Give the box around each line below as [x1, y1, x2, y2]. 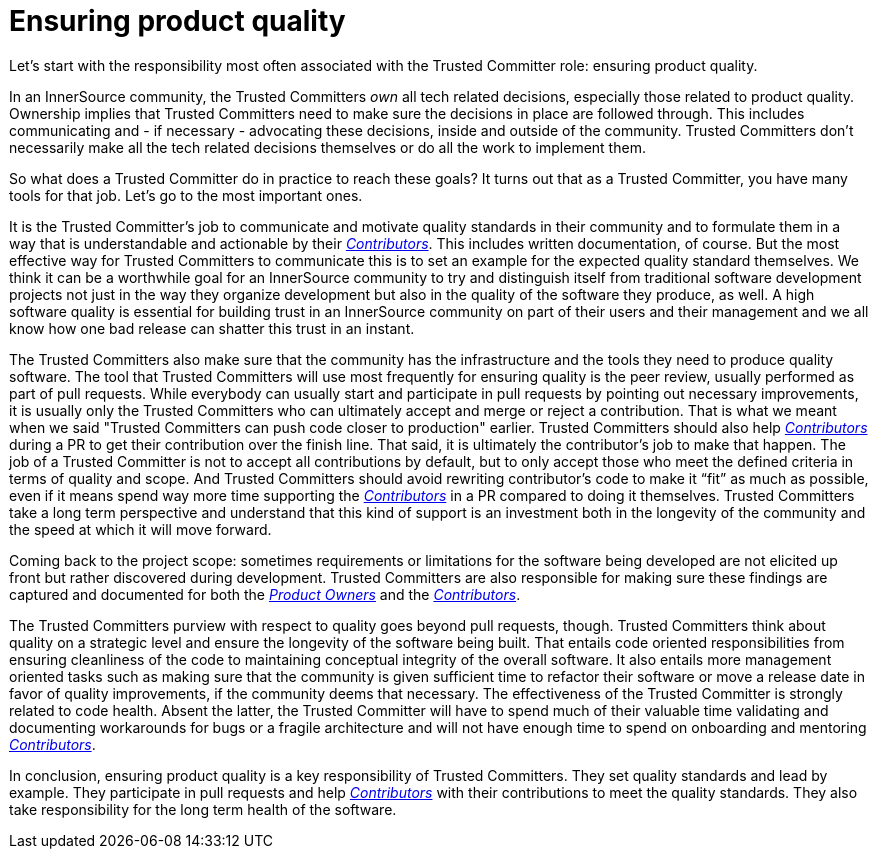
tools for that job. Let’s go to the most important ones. [9, 186, 363, 204]
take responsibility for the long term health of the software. [9, 800, 397, 818]
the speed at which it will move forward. [9, 520, 272, 538]
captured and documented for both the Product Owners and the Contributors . [9, 585, 521, 603]
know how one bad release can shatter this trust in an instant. [9, 319, 415, 337]
